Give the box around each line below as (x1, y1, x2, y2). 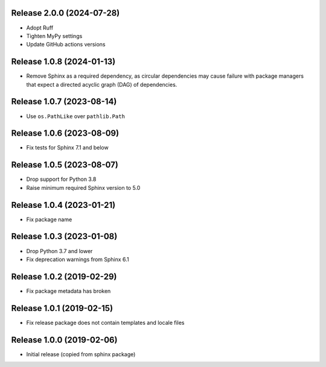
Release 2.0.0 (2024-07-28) (11, 8, 120, 18)
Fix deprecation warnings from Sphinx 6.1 (26, 256, 129, 263)
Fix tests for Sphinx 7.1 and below (26, 144, 109, 151)
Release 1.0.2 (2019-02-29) (11, 271, 117, 281)
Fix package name (26, 216, 72, 223)
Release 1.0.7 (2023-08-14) (11, 96, 117, 107)
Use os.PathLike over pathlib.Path (26, 112, 125, 120)
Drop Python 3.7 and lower (26, 247, 93, 254)
